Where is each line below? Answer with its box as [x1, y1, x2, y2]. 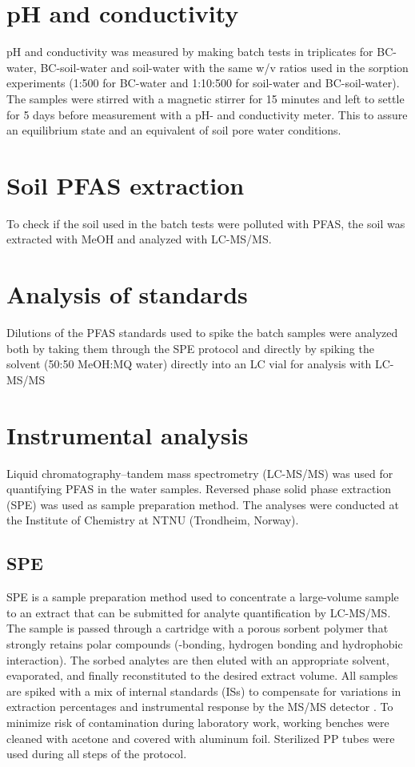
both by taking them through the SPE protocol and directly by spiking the [6, 339, 374, 356]
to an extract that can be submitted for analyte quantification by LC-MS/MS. [6, 604, 391, 620]
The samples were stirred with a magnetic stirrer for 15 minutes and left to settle [6, 90, 405, 106]
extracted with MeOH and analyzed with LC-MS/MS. [6, 231, 272, 247]
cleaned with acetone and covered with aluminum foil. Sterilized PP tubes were [6, 729, 395, 746]
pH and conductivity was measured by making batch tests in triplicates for [6, 43, 373, 60]
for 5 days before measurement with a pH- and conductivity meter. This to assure [6, 106, 408, 122]
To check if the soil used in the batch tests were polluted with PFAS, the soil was [6, 215, 405, 231]
